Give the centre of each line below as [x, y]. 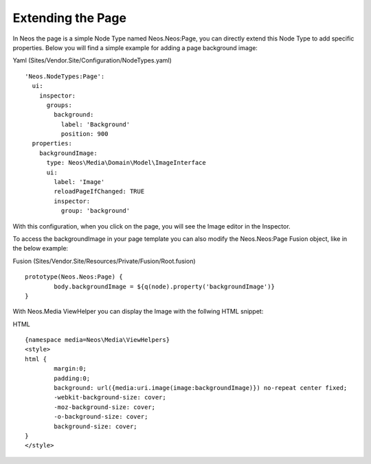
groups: [59, 105]
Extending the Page [70, 18]
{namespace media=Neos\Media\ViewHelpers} [98, 340]
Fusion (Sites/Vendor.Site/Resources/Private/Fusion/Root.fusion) [104, 261]
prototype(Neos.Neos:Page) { [74, 277]
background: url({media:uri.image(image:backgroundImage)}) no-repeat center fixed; [201, 388]
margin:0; [70, 369]
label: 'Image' [79, 182]
